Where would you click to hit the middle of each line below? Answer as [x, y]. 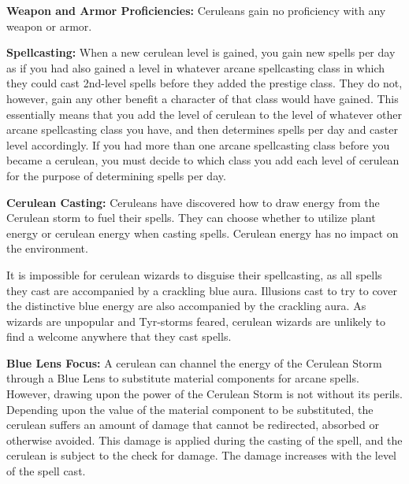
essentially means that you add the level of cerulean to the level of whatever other [204, 114]
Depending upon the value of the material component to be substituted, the [190, 409]
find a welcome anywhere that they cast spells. [119, 336]
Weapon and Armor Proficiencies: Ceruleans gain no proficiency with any [196, 10]
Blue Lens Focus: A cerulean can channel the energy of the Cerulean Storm [194, 362]
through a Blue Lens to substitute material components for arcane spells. [183, 378]
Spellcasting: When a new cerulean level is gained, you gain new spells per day [201, 52]
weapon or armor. [49, 26]
